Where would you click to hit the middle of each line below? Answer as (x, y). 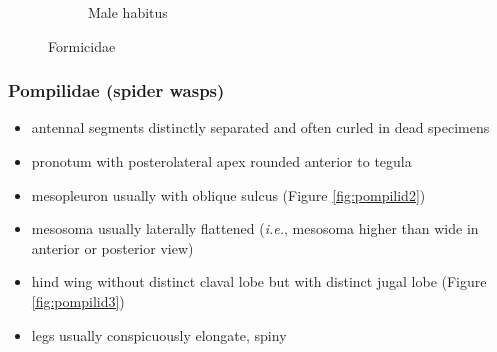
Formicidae (82, 45)
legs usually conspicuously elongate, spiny (159, 334)
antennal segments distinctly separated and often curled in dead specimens (260, 127)
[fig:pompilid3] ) (78, 300)
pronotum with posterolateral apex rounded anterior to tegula (221, 161)
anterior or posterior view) (112, 247)
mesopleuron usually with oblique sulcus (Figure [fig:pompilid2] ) (228, 194)
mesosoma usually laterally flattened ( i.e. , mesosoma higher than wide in (255, 228)
